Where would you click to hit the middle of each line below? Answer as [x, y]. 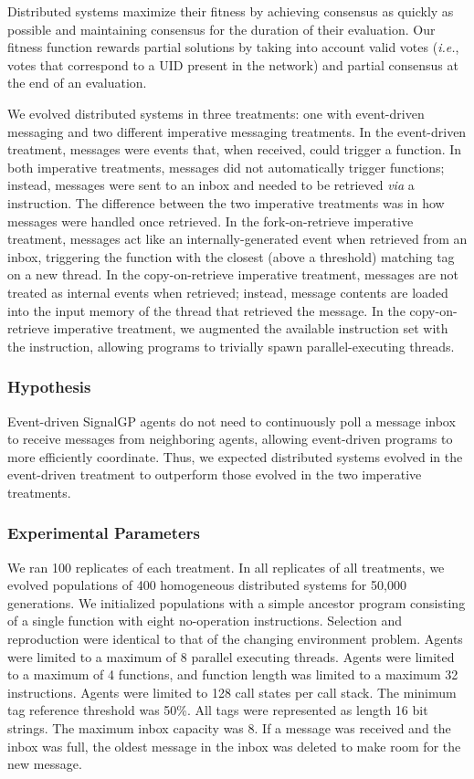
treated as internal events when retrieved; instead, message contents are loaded [228, 292]
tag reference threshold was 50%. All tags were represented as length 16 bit [218, 710]
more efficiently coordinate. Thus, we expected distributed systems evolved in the [235, 456]
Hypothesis [49, 387]
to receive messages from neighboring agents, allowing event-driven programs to [230, 439]
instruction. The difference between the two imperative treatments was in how [226, 202]
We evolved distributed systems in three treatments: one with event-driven [216, 113]
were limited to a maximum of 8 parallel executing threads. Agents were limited [231, 656]
